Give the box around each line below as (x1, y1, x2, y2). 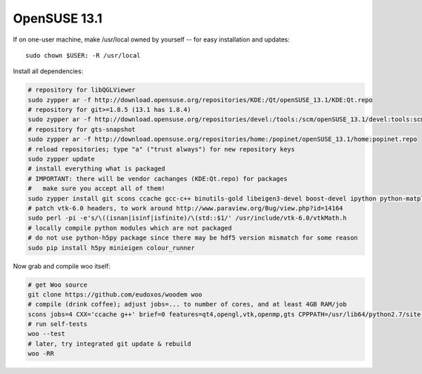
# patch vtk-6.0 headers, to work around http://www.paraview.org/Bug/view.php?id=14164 (27, 204, 344, 212)
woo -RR (27, 349, 54, 358)
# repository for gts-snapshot (27, 125, 136, 133)
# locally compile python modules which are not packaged (27, 224, 232, 232)
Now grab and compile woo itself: (13, 261, 110, 270)
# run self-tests (27, 320, 88, 328)
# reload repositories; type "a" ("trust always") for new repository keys (27, 145, 295, 153)
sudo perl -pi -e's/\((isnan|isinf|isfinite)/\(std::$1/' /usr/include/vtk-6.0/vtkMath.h (27, 214, 347, 222)
